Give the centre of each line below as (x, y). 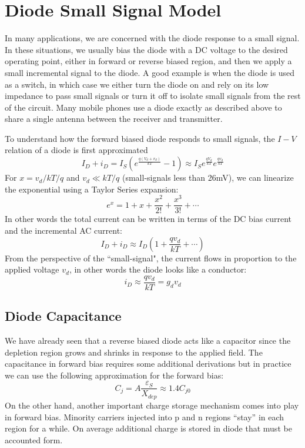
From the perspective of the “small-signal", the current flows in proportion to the (151, 258)
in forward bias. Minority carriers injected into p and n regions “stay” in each (145, 417)
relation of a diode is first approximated (76, 150)
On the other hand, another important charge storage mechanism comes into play (152, 405)
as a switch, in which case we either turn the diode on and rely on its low (137, 84)
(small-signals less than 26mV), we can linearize (208, 177)
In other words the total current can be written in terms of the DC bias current (148, 219)
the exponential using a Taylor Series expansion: (92, 189)
